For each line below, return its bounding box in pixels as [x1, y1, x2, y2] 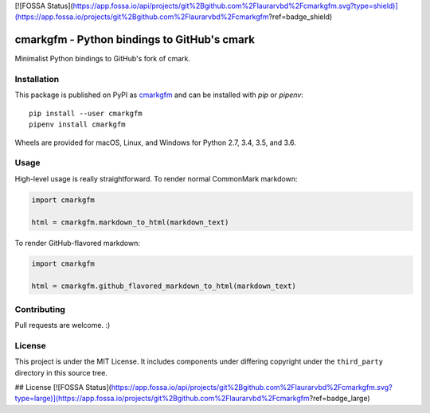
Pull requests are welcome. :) [14, 321, 111, 329]
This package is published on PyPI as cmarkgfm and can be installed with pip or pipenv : [14, 90, 304, 99]
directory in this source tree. [14, 368, 107, 377]
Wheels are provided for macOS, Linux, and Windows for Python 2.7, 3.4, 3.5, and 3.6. [14, 138, 296, 147]
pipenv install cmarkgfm [29, 120, 126, 129]
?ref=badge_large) [309, 394, 370, 403]
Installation [14, 74, 60, 85]
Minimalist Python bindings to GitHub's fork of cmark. [14, 54, 191, 64]
